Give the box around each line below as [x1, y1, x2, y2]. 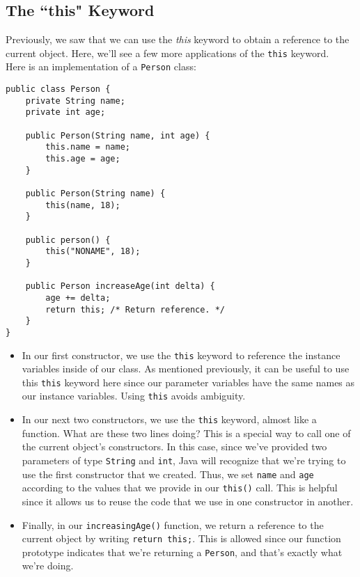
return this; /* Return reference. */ [45, 304, 225, 315]
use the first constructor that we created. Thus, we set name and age [22, 466, 314, 481]
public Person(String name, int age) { [25, 130, 210, 141]
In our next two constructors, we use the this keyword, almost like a [22, 412, 317, 427]
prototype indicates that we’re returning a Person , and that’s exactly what [22, 544, 343, 559]
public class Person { [6, 84, 111, 95]
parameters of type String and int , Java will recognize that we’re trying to [22, 452, 346, 467]
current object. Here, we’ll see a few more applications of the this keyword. [6, 45, 329, 60]
